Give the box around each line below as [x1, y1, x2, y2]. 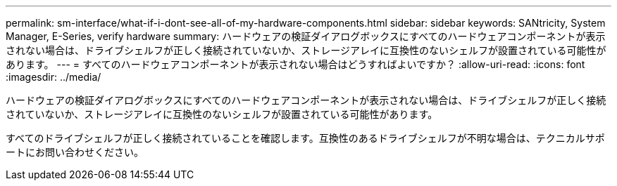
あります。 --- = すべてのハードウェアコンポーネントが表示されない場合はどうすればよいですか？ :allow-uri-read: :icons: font [6, 58, 585, 70]
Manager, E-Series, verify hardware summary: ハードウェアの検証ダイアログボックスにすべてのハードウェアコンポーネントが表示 [6, 30, 606, 42]
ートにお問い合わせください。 [6, 146, 144, 158]
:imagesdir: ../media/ [6, 71, 101, 83]
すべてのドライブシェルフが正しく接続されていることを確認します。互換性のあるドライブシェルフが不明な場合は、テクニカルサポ [6, 132, 605, 144]
